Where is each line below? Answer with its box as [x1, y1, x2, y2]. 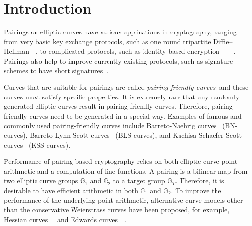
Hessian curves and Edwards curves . [4, 214, 127, 224]
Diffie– [213, 36, 233, 46]
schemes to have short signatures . [4, 65, 108, 75]
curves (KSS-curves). [4, 139, 71, 150]
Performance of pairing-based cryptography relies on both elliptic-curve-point [4, 156, 238, 166]
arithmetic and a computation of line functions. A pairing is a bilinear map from [4, 165, 248, 176]
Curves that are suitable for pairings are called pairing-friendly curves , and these [4, 82, 249, 92]
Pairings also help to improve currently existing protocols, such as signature [4, 55, 233, 65]
